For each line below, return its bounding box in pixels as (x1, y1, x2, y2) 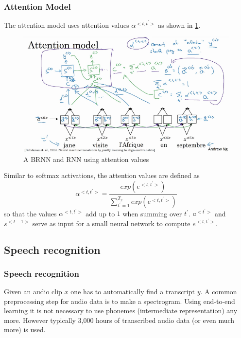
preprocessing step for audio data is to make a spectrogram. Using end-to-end (4, 296, 235, 306)
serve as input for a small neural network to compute (32, 218, 190, 228)
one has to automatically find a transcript (70, 286, 195, 297)
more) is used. (4, 324, 46, 335)
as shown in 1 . (158, 19, 201, 30)
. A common (200, 286, 237, 297)
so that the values (4, 208, 57, 218)
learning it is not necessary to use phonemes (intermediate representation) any (4, 305, 238, 316)
